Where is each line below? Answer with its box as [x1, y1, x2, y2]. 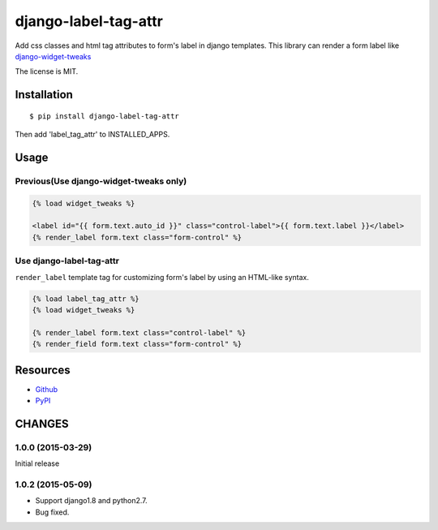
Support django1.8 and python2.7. [35, 496, 148, 506]
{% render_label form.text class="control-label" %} [32, 328, 247, 337]
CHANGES [15, 416, 69, 430]
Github [35, 384, 58, 394]
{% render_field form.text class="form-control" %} [32, 339, 243, 349]
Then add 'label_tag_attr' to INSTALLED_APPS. [15, 130, 170, 140]
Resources [15, 363, 71, 377]
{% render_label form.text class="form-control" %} [32, 232, 243, 242]
